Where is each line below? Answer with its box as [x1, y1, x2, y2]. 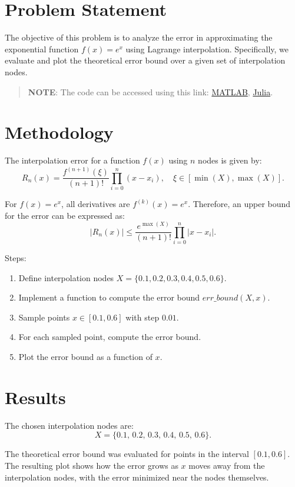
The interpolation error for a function [5, 154, 140, 166]
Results [5, 385, 66, 409]
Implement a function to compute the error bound [18, 291, 200, 303]
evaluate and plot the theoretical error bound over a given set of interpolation [5, 54, 286, 66]
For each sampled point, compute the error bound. [18, 331, 201, 343]
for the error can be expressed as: [5, 209, 125, 221]
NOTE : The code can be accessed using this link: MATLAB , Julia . [28, 85, 273, 98]
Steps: [5, 252, 26, 264]
